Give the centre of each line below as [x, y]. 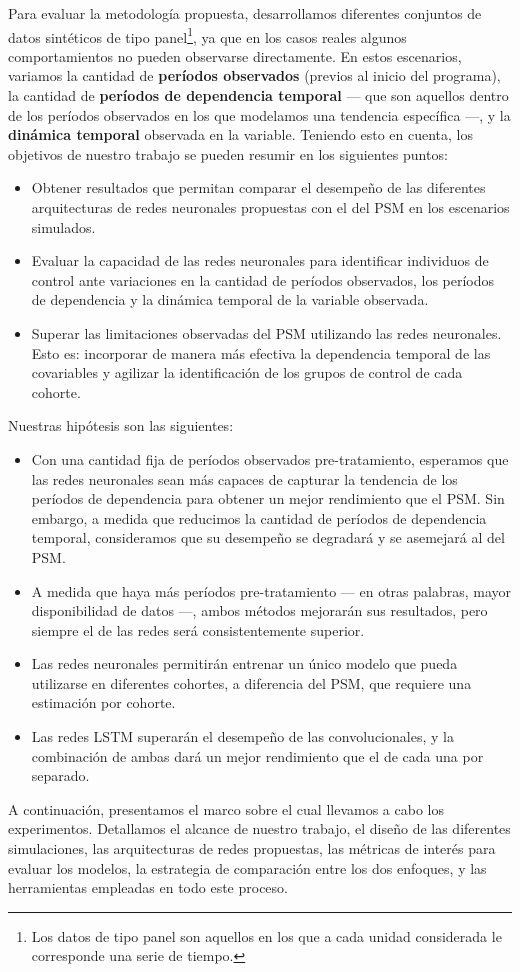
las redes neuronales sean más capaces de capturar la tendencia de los [244, 478]
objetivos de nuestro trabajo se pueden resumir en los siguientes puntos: [228, 153]
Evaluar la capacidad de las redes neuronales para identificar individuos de [260, 260]
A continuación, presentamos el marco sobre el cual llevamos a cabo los [226, 808]
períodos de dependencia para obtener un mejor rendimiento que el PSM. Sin [268, 498]
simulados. [63, 226]
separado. [60, 775]
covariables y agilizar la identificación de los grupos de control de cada [247, 372]
